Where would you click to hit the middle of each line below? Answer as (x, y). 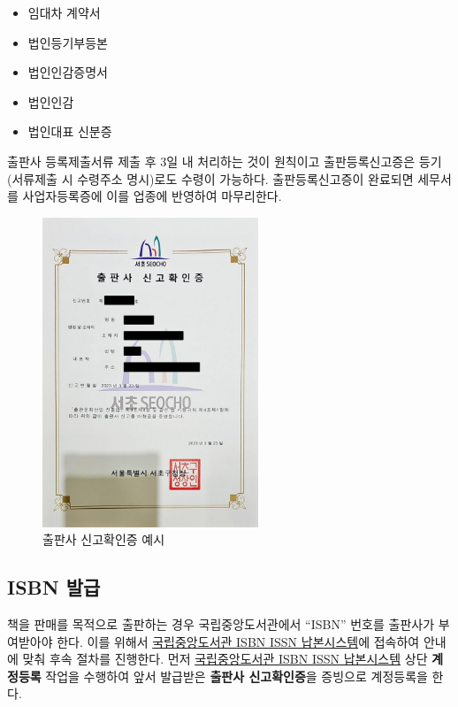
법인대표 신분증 (70, 131)
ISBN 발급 (54, 587)
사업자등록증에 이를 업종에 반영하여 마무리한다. (152, 196)
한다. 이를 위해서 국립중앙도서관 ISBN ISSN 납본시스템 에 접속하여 (238, 641)
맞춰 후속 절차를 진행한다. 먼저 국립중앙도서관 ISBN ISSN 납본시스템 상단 (225, 659)
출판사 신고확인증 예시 (104, 539)
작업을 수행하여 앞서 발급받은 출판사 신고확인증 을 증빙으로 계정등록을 (237, 676)
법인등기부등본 (68, 42)
